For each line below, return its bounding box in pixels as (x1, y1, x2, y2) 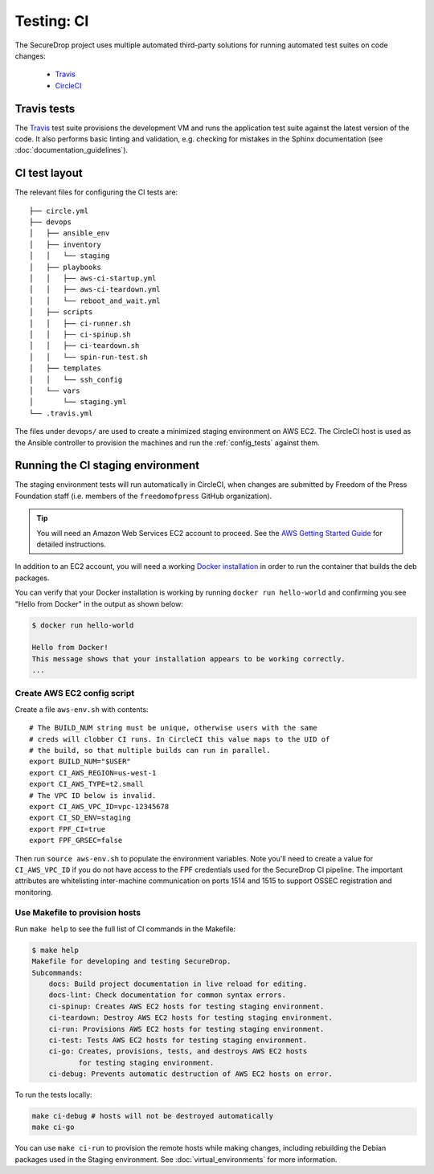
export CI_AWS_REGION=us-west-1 (29, 768, 157, 777)
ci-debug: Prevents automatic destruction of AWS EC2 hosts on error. (48, 1070, 334, 1078)
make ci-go (31, 1123, 75, 1132)
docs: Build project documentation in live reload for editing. (48, 979, 308, 988)
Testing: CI (14, 12, 89, 30)
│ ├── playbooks (29, 262, 102, 272)
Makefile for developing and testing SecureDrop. (31, 957, 231, 966)
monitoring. (14, 887, 53, 897)
